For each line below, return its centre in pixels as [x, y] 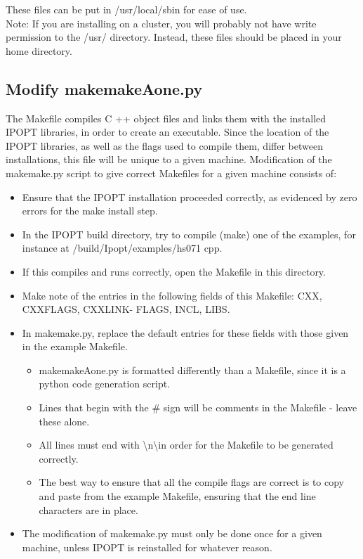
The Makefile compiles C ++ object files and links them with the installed [166, 118]
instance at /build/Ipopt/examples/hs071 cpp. [122, 248]
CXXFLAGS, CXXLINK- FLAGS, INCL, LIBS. [126, 309]
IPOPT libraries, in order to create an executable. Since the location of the [167, 132]
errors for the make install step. [90, 211]
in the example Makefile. [75, 346]
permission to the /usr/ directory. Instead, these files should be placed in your [174, 37]
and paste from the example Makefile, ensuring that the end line [177, 496]
